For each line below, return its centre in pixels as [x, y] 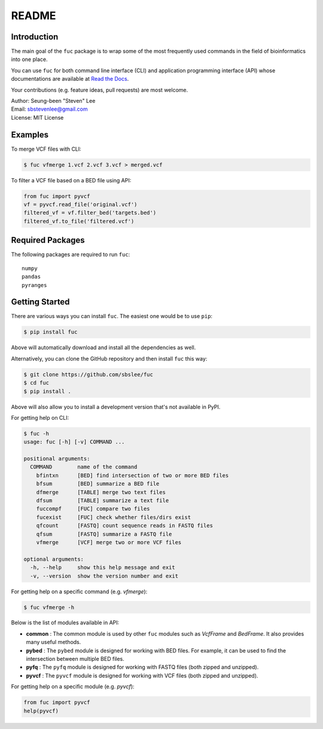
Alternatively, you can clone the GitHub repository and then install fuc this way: [109, 358]
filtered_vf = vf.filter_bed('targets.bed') [90, 213]
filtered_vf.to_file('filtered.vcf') [79, 221]
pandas [31, 277]
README [33, 16]
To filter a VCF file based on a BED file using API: [71, 180]
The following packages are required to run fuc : [71, 255]
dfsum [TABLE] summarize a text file [103, 501]
